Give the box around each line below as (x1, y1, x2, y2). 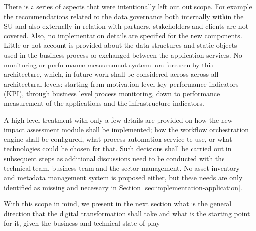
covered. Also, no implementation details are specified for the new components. (4, 30, 242, 40)
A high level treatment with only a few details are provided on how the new (4, 114, 233, 125)
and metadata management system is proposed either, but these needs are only (4, 172, 243, 183)
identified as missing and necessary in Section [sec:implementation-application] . (4, 182, 242, 192)
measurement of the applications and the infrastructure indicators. (4, 98, 204, 108)
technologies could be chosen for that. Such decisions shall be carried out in (4, 143, 232, 154)
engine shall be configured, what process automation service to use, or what (4, 133, 232, 144)
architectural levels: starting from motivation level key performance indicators (4, 78, 239, 89)
